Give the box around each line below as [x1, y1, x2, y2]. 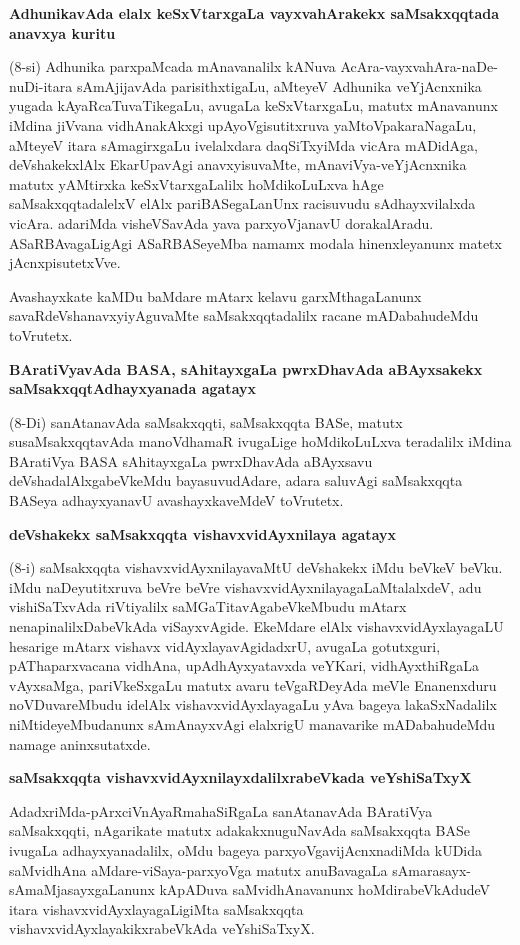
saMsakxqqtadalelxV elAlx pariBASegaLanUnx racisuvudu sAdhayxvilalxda [9, 193, 476, 214]
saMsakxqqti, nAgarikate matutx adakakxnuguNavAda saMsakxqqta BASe [9, 820, 471, 841]
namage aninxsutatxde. [9, 733, 151, 754]
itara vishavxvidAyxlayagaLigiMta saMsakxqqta [9, 898, 304, 919]
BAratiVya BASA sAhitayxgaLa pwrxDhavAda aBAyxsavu [9, 450, 373, 471]
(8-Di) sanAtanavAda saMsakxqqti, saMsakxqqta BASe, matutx [9, 411, 403, 432]
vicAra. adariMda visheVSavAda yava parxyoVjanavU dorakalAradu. [9, 212, 434, 233]
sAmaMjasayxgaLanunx [9, 879, 155, 900]
